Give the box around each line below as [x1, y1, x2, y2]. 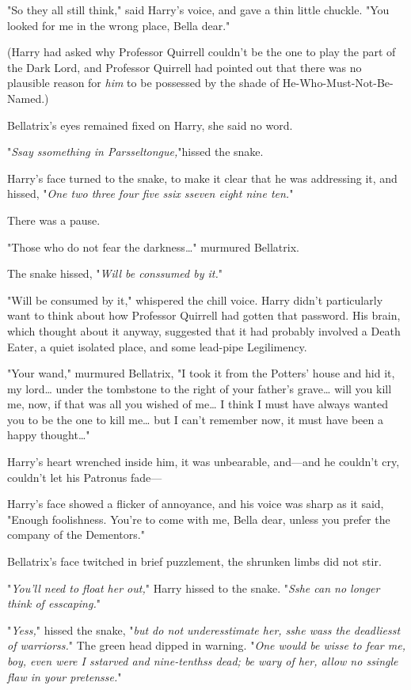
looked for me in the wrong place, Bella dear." [7, 17, 230, 33]
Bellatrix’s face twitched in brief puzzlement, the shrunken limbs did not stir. [7, 553, 382, 570]
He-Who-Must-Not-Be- [282, 74, 394, 91]
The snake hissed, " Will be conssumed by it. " [7, 265, 223, 282]
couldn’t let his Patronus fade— [7, 468, 162, 485]
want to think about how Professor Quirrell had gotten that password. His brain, [7, 307, 401, 324]
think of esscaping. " [7, 595, 101, 612]
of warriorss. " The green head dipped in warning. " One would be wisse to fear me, [7, 637, 405, 654]
